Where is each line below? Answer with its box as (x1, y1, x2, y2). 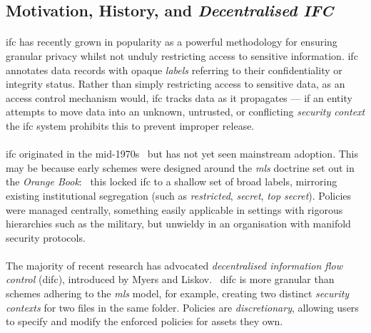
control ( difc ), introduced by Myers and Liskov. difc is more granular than (6, 272, 335, 287)
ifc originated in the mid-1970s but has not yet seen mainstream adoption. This (6, 146, 358, 161)
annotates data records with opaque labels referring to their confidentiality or (6, 62, 342, 77)
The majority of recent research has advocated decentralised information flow (6, 257, 343, 272)
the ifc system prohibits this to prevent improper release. (6, 118, 255, 133)
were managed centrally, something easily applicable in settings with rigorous (6, 202, 343, 217)
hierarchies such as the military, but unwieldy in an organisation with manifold (6, 216, 351, 231)
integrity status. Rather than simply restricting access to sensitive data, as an (6, 76, 345, 91)
